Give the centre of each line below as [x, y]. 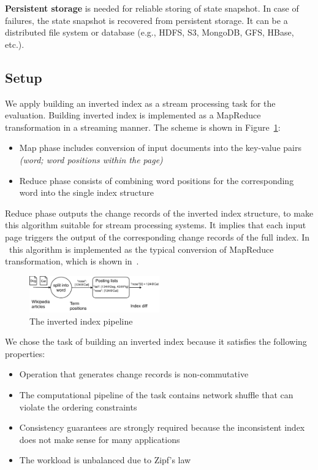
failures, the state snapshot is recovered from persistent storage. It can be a [146, 20]
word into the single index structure [87, 192]
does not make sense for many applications [100, 439]
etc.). [15, 44]
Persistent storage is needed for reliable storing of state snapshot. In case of [152, 8]
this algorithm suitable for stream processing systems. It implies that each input [156, 225]
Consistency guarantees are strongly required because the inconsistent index [162, 427]
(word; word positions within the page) [91, 159]
